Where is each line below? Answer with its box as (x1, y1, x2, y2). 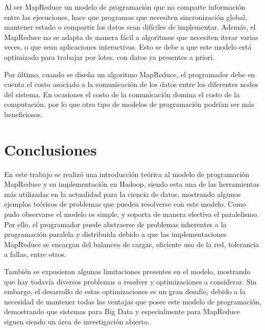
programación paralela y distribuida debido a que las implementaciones (4, 229, 227, 239)
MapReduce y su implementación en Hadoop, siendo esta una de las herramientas (4, 179, 259, 189)
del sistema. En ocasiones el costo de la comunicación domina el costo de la (4, 89, 240, 99)
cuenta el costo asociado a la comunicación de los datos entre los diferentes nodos (4, 79, 258, 90)
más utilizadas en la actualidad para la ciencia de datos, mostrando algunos (4, 188, 241, 199)
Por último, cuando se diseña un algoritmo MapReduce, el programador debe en (4, 69, 255, 79)
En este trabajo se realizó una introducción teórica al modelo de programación (4, 168, 250, 179)
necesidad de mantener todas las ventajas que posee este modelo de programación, (4, 296, 261, 306)
